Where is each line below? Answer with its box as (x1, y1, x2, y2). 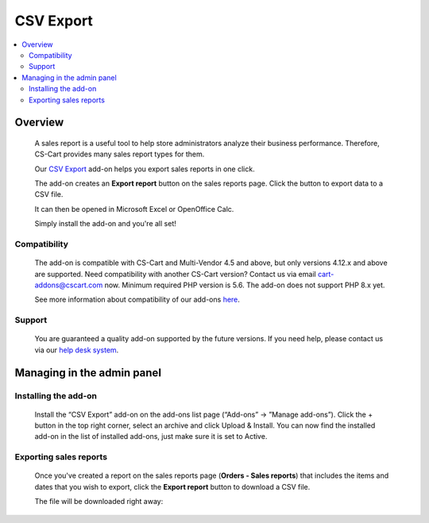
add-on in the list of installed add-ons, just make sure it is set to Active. (34, 432, 268, 441)
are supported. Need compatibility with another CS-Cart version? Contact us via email (34, 269, 317, 279)
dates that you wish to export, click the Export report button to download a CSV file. (34, 482, 311, 491)
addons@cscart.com (34, 280, 103, 290)
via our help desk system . (34, 345, 119, 355)
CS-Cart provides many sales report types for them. (34, 149, 205, 159)
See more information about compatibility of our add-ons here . (34, 294, 240, 305)
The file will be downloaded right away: (34, 497, 164, 506)
